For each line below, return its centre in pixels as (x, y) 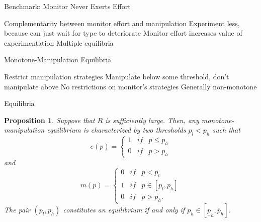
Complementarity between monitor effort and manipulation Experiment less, (122, 23)
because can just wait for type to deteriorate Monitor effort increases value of (123, 33)
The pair (17, 210)
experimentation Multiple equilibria (59, 42)
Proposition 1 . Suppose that (50, 120)
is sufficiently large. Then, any (152, 120)
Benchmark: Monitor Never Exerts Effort (67, 6)
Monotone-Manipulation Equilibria (58, 60)
